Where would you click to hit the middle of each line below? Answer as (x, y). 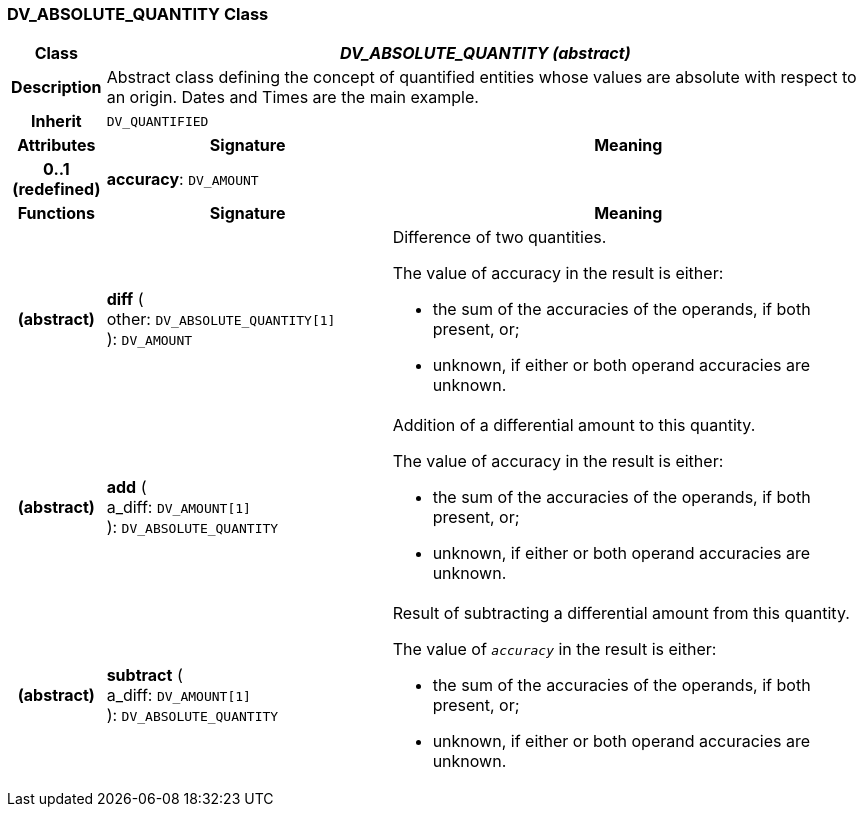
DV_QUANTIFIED (157, 121)
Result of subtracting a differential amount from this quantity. (621, 613)
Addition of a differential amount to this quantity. (574, 425)
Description (56, 87)
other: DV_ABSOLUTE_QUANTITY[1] (221, 319)
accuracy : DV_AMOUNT (182, 179)
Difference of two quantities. (499, 237)
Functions (56, 213)
